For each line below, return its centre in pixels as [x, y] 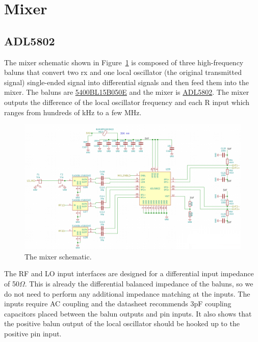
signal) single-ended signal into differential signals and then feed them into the [126, 82]
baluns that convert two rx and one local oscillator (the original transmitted [123, 72]
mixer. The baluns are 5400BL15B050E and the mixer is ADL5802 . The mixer [127, 92]
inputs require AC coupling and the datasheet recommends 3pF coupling [118, 304]
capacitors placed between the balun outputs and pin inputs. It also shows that [128, 313]
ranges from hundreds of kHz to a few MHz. [73, 112]
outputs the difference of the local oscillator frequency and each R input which [127, 102]
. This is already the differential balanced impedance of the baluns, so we [139, 284]
